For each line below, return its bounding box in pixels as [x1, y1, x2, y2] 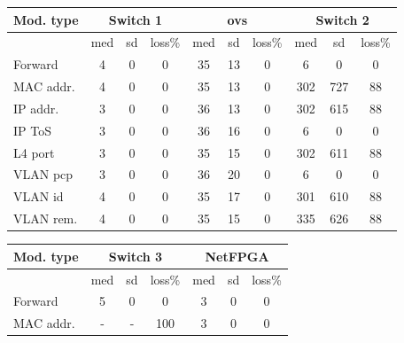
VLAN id [13, 187, 64, 206]
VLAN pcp [13, 165, 74, 183]
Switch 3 [108, 246, 163, 265]
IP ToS [13, 121, 51, 139]
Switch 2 [315, 10, 369, 28]
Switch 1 [108, 10, 163, 28]
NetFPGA [205, 246, 269, 265]
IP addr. [13, 98, 59, 117]
